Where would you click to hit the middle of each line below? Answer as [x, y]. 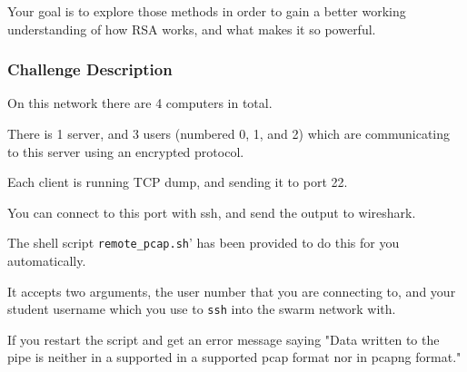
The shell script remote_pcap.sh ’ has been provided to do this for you [204, 243]
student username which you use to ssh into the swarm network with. [202, 309]
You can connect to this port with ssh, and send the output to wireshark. [212, 212]
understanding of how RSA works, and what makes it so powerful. [192, 29]
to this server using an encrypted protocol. [126, 151]
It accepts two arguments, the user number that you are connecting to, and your [232, 291]
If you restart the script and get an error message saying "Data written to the [224, 339]
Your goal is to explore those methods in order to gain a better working [207, 11]
